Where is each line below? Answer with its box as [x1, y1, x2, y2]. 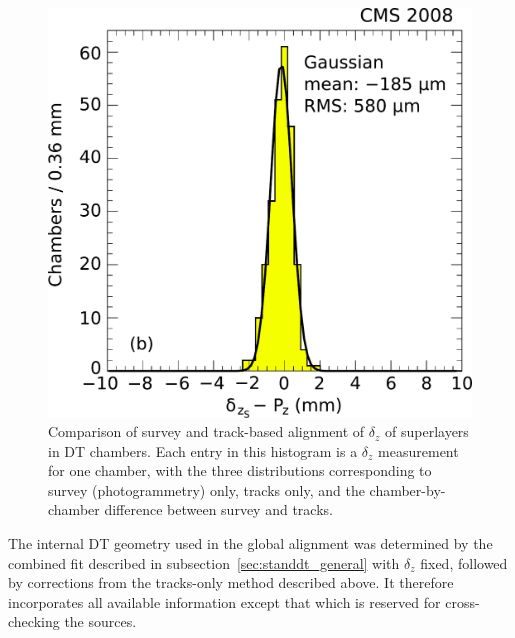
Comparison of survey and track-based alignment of [48, 421, 365, 442]
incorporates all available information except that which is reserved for [8, 591, 441, 612]
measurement [378, 440, 459, 461]
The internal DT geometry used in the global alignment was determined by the [8, 533, 493, 554]
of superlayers [385, 421, 469, 442]
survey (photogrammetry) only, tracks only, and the [48, 479, 365, 500]
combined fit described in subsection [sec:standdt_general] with [8, 552, 400, 573]
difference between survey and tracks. [104, 499, 333, 520]
